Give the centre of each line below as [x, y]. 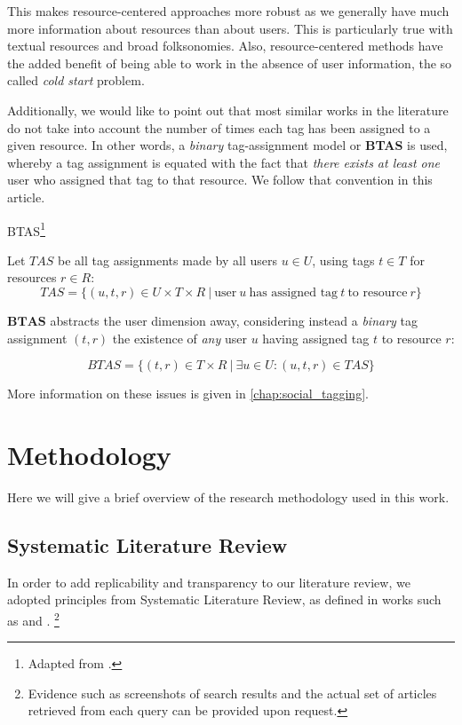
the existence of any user [179, 338]
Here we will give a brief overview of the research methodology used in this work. [228, 496]
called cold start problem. [76, 80]
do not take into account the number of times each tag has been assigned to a [219, 127]
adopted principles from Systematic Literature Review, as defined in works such [224, 599]
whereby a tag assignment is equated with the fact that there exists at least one [224, 162]
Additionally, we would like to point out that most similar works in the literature [228, 110]
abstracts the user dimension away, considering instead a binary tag [234, 320]
